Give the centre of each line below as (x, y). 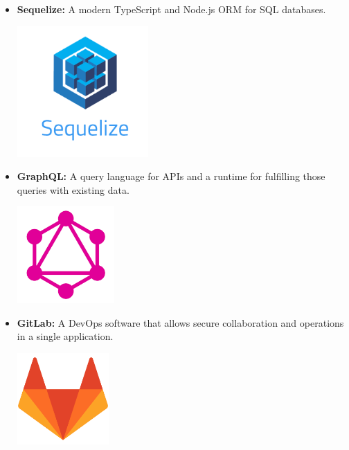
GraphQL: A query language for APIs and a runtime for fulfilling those (171, 176)
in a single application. (65, 336)
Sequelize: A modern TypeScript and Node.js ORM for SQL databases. (171, 9)
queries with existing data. (73, 189)
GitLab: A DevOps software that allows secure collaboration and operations (180, 322)
